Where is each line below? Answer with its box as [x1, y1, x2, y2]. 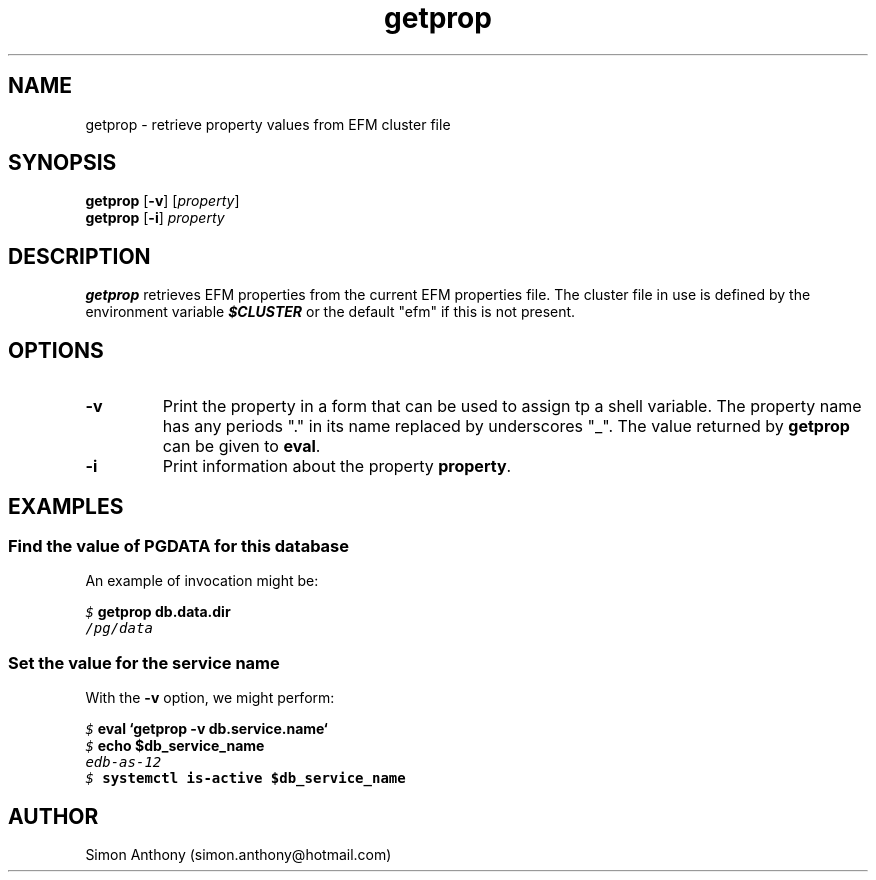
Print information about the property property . [162, 456, 512, 477]
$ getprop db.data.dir [85, 603, 231, 621]
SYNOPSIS [8, 150, 117, 176]
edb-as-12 [85, 754, 162, 771]
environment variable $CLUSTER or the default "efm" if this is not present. [85, 303, 576, 321]
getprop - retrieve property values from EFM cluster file [85, 115, 451, 133]
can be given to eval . [162, 436, 321, 457]
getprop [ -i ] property [85, 209, 225, 227]
